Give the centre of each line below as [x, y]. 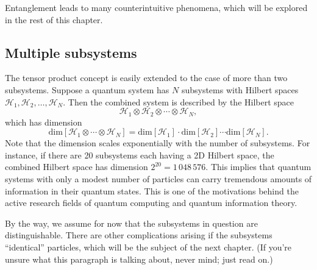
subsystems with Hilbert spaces [240, 89]
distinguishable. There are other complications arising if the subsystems [139, 235]
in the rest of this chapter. [54, 19]
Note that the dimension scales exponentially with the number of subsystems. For [158, 143]
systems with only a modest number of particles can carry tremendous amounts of [158, 179]
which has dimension [44, 122]
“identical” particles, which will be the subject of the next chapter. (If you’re [148, 247]
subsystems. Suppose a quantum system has [87, 89]
